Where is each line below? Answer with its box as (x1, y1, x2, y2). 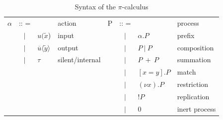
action (58, 17, 76, 28)
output (58, 42, 78, 52)
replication (177, 91, 210, 101)
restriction (177, 79, 209, 89)
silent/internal (58, 54, 101, 65)
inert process (177, 103, 216, 114)
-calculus (122, 1, 149, 11)
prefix (177, 30, 195, 40)
